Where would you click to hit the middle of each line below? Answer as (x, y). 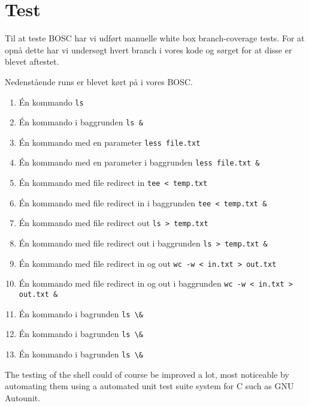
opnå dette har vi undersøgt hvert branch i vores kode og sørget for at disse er (149, 49)
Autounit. (23, 397)
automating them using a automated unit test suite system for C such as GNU (149, 386)
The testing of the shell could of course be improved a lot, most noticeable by (147, 374)
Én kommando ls (51, 102)
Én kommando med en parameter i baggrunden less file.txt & (139, 162)
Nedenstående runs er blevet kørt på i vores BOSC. (99, 81)
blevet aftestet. (32, 61)
